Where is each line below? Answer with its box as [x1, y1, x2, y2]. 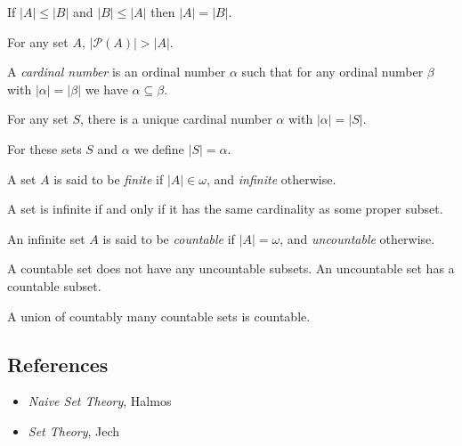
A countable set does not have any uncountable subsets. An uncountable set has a [7, 259, 455, 278]
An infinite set [7, 229, 85, 247]
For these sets [7, 139, 82, 158]
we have [85, 79, 128, 98]
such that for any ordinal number [241, 62, 424, 81]
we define [134, 139, 184, 158]
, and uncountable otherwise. [280, 229, 435, 247]
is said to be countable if [102, 229, 235, 247]
